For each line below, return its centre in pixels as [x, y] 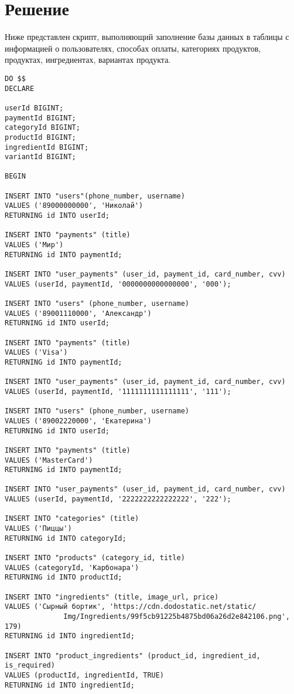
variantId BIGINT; [40, 157]
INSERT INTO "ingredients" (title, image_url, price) [112, 597]
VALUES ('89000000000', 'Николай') [74, 206]
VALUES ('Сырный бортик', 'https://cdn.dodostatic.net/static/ [131, 607]
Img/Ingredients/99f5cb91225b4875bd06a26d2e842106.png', [177, 616]
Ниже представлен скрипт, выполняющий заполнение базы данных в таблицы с [147, 37]
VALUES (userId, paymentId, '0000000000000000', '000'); [118, 284]
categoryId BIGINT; [42, 128]
